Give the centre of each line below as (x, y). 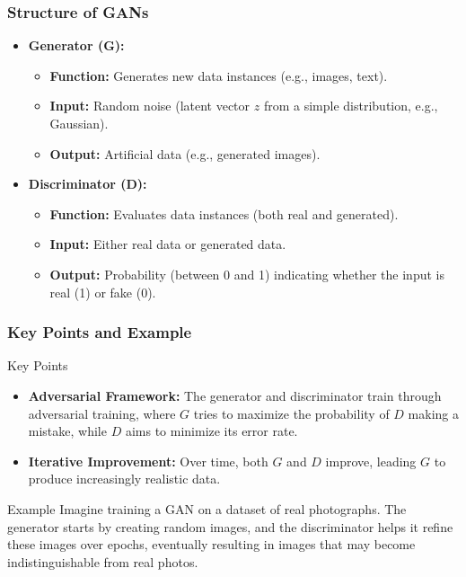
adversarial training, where (102, 413)
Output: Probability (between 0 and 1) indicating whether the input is (247, 274)
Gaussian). (79, 123)
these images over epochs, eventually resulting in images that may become (211, 544)
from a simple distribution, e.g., (351, 106)
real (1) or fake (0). (103, 292)
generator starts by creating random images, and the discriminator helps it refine (230, 526)
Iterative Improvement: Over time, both (148, 461)
